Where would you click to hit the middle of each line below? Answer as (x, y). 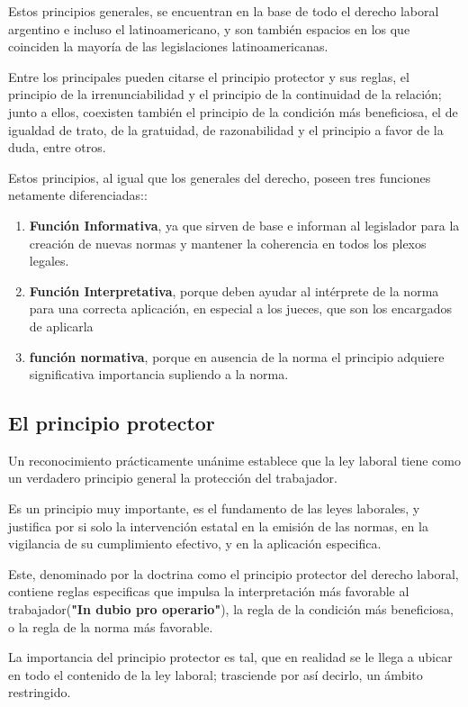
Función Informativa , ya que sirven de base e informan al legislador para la (244, 225)
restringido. (40, 692)
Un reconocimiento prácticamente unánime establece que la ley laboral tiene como (234, 460)
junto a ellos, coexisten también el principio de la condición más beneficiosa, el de (233, 111)
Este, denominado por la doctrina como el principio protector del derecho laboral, (234, 573)
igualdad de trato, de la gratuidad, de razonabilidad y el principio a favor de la (226, 129)
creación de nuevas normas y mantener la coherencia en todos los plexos (228, 243)
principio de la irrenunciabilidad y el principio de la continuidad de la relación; (225, 94)
